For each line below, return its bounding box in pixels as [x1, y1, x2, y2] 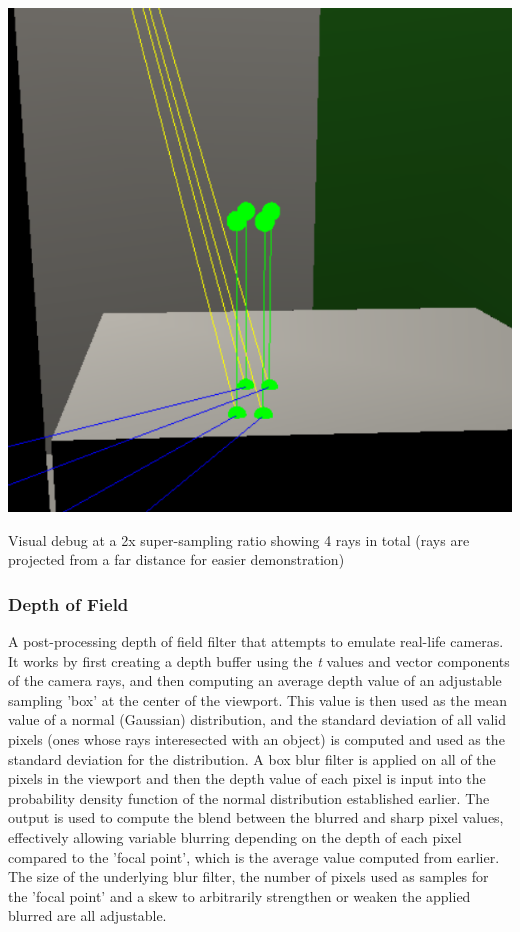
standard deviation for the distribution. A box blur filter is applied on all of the [8, 748, 496, 769]
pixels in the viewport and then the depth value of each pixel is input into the [8, 768, 486, 789]
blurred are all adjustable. [8, 905, 167, 926]
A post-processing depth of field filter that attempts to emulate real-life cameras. [8, 631, 504, 651]
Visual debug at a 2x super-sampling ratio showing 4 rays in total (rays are [8, 529, 470, 550]
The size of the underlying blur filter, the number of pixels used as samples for [8, 866, 489, 887]
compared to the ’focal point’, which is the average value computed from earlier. [8, 846, 500, 867]
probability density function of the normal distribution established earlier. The [8, 787, 490, 808]
